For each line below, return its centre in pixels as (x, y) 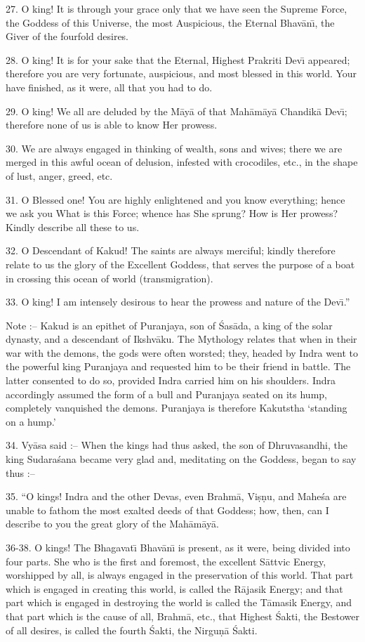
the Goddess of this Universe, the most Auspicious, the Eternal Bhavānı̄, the (170, 22)
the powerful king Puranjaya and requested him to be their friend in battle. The (178, 366)
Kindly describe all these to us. (73, 227)
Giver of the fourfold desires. (67, 36)
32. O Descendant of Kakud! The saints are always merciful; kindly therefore (171, 250)
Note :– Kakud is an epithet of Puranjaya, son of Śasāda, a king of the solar (169, 325)
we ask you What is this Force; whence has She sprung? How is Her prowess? (172, 213)
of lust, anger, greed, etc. (59, 175)
